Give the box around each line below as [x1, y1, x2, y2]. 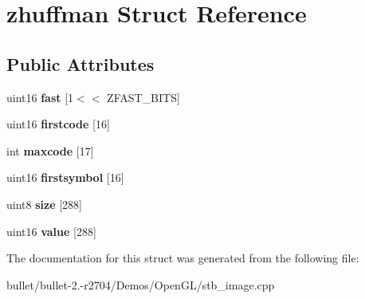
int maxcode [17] [6, 142, 94, 159]
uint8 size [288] [6, 195, 82, 212]
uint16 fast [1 [6, 89, 74, 105]
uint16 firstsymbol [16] [6, 169, 124, 186]
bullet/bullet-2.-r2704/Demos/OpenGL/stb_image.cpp [6, 276, 275, 293]
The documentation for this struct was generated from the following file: [6, 250, 359, 266]
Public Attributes [6, 51, 155, 76]
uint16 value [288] [6, 222, 96, 239]
